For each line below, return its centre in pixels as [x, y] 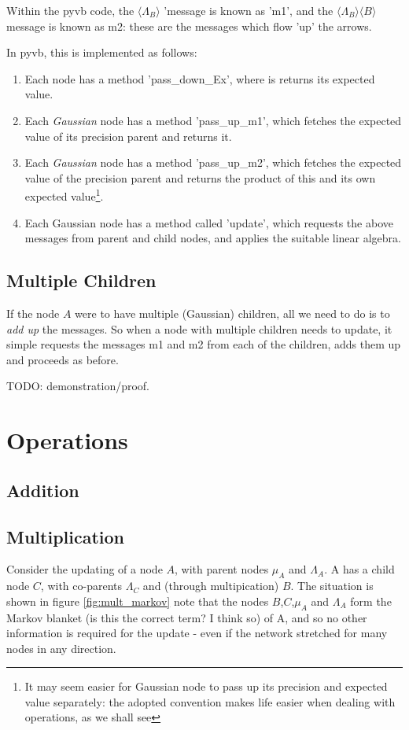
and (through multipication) [211, 586]
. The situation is [332, 586]
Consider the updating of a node [85, 569]
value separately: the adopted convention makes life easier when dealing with [210, 701]
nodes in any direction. [61, 648]
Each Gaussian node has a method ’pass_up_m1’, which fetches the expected [213, 120]
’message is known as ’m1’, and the [249, 10]
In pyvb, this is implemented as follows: [102, 52]
